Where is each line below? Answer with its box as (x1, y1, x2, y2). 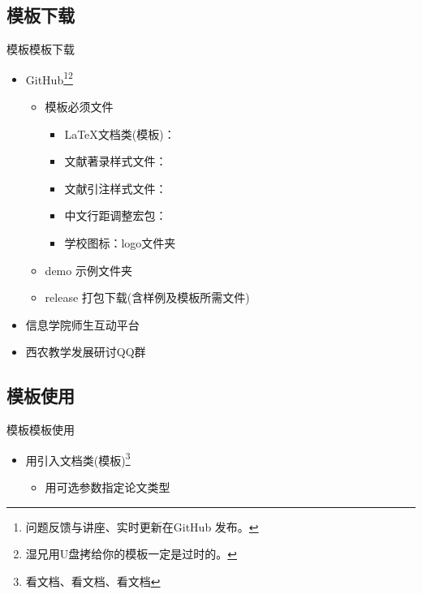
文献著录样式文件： (64, 153, 167, 170)
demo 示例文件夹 (45, 261, 132, 278)
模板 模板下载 (6, 41, 75, 58)
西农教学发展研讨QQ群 (25, 343, 146, 360)
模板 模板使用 (6, 421, 75, 438)
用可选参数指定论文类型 (45, 479, 170, 496)
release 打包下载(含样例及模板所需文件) (45, 289, 250, 306)
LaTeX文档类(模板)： (64, 125, 175, 142)
